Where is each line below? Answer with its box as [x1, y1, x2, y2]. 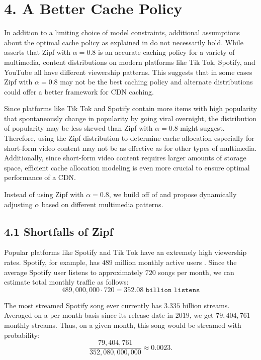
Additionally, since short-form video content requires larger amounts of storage [4, 152, 246, 163]
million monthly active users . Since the [115, 257, 237, 267]
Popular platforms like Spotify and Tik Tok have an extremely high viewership [4, 247, 247, 257]
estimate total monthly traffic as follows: [4, 277, 129, 287]
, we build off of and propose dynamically [109, 189, 237, 200]
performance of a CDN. [4, 172, 76, 183]
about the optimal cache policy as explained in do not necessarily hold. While [4, 37, 243, 47]
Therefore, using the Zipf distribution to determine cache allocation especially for [4, 133, 254, 143]
